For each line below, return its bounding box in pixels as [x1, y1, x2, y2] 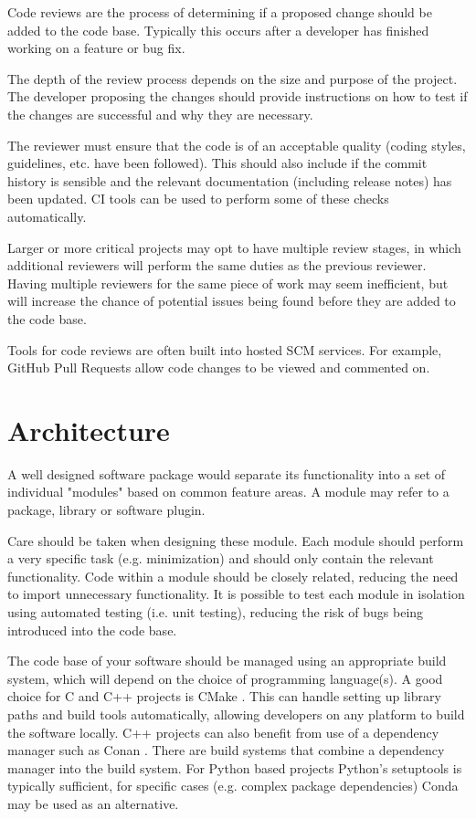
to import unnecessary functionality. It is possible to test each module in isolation [7, 584, 465, 604]
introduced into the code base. [7, 620, 177, 639]
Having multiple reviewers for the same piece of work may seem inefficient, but [7, 273, 449, 292]
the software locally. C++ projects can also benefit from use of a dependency [7, 722, 439, 741]
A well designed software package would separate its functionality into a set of [7, 464, 446, 483]
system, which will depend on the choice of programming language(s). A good [7, 668, 443, 688]
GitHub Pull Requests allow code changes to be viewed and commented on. [7, 358, 430, 377]
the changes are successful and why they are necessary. [7, 104, 313, 123]
